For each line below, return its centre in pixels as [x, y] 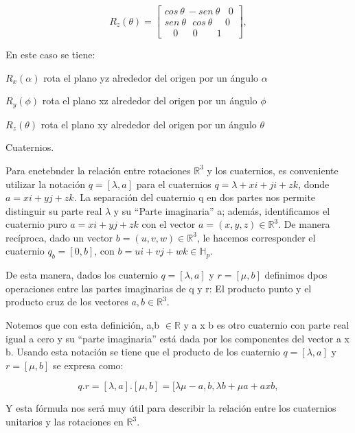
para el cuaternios [174, 184]
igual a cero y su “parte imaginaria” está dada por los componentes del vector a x [177, 338]
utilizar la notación [45, 184]
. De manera [304, 224]
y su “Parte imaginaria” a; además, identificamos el [222, 210]
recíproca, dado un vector [59, 237]
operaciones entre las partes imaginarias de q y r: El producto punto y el [159, 288]
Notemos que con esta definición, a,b [83, 325]
